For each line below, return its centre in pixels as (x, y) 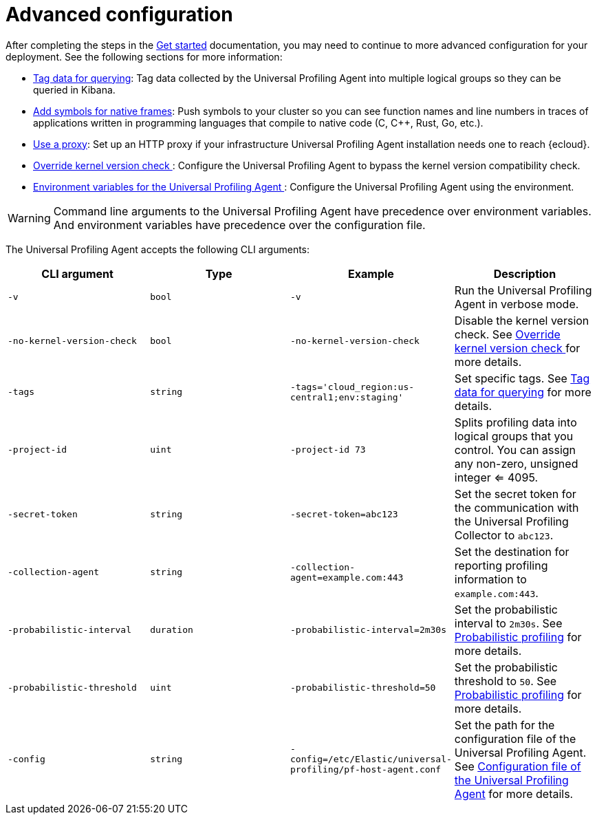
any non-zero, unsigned (516, 463)
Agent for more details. (514, 794)
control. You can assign (515, 450)
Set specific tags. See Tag (522, 378)
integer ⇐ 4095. (496, 477)
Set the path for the (504, 725)
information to (490, 579)
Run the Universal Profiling (523, 290)
